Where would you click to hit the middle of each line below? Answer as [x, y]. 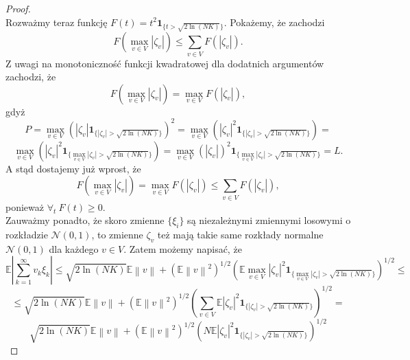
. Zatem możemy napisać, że [183, 248]
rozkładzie [27, 235]
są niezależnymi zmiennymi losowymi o [269, 220]
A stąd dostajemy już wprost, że [73, 168]
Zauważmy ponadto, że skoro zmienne [85, 220]
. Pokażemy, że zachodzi [274, 22]
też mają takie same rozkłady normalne [240, 235]
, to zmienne [117, 235]
